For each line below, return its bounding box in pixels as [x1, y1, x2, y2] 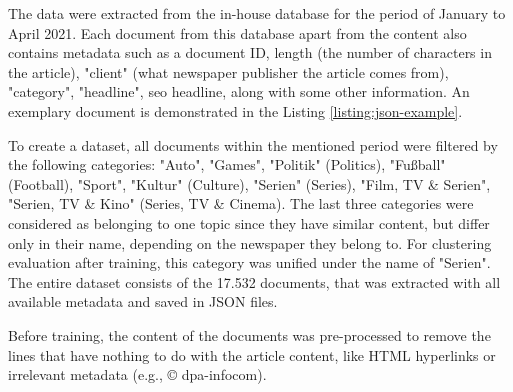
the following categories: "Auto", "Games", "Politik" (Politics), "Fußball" [8, 154, 446, 175]
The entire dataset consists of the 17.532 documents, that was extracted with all [8, 271, 501, 292]
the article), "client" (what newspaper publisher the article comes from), [8, 61, 449, 82]
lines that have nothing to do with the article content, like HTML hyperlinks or [8, 344, 496, 365]
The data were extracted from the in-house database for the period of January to [8, 3, 506, 23]
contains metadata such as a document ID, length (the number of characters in [8, 42, 492, 63]
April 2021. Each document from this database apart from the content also [8, 22, 467, 43]
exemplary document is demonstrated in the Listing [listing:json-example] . [8, 100, 463, 121]
